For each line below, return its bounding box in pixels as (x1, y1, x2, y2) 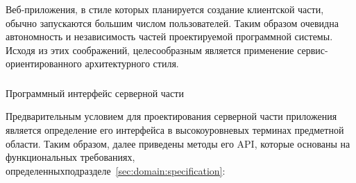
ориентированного (6, 56, 82, 71)
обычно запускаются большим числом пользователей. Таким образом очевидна (6, 15, 339, 30)
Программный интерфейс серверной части (6, 85, 184, 100)
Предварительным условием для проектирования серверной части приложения (6, 109, 337, 123)
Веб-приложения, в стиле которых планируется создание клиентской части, (6, 2, 324, 16)
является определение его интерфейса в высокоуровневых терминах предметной (6, 123, 344, 137)
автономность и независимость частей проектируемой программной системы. (6, 29, 333, 44)
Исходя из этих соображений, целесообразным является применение (6, 42, 294, 57)
